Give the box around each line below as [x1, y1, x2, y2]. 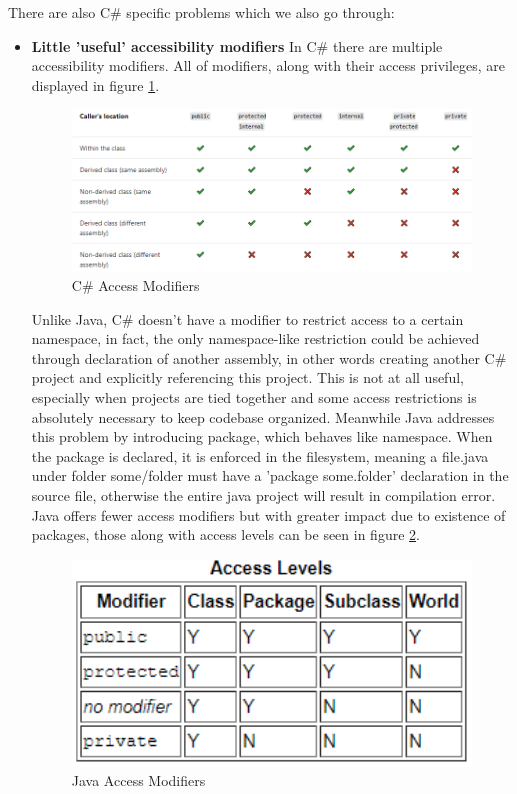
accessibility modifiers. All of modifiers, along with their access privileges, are [31, 55, 506, 76]
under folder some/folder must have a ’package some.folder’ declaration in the [31, 465, 509, 486]
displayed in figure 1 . [31, 74, 160, 95]
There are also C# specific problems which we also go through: [8, 2, 395, 22]
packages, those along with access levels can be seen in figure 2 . [31, 524, 420, 545]
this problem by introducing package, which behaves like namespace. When [31, 426, 493, 447]
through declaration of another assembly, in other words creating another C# [31, 347, 507, 368]
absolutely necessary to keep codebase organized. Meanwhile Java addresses [31, 406, 495, 427]
